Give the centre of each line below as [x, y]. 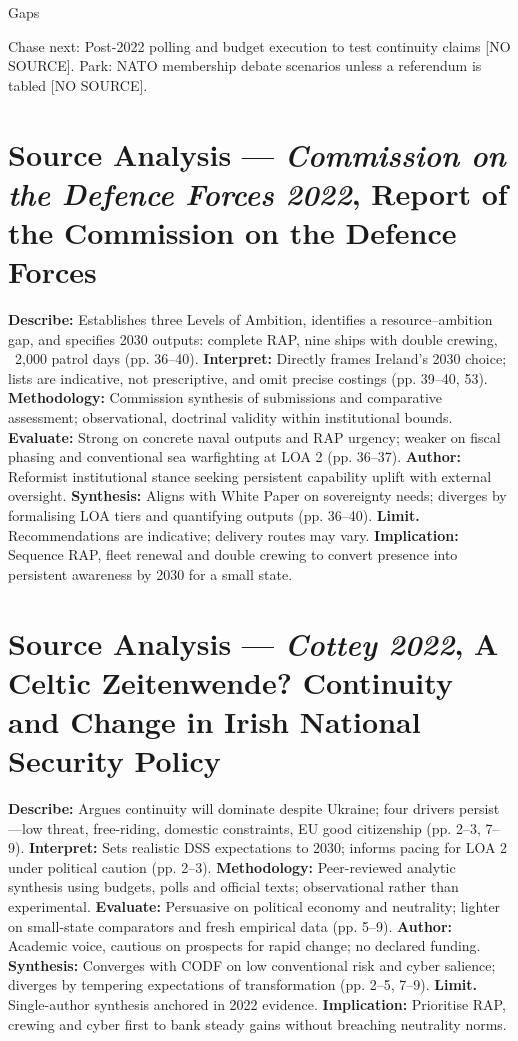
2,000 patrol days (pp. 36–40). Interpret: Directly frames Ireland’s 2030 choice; [260, 358]
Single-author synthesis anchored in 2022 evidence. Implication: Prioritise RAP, [257, 1004]
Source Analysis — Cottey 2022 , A [253, 643]
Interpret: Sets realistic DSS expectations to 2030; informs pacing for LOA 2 [268, 847]
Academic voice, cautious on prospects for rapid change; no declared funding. [244, 945]
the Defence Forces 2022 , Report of [258, 193]
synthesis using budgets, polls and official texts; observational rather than [233, 886]
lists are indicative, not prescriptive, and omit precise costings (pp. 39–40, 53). [248, 377]
